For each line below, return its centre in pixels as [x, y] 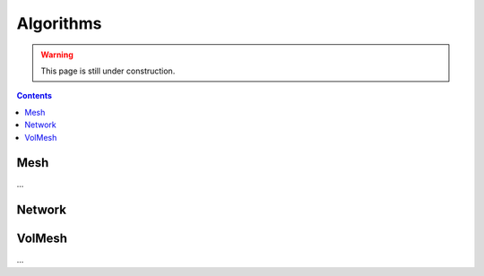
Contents [35, 96]
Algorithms [59, 23]
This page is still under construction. [108, 71]
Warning [57, 55]
